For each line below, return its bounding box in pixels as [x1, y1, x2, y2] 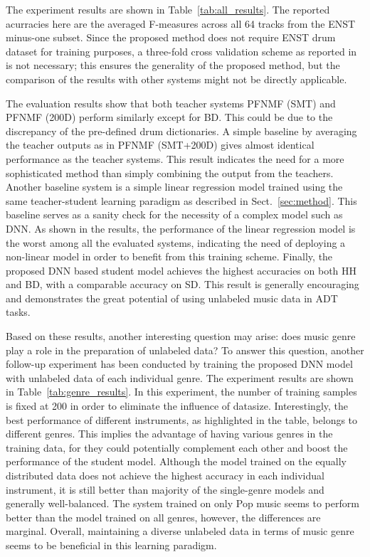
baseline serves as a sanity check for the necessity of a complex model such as [6, 207, 343, 222]
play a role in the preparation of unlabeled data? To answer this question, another [6, 342, 364, 357]
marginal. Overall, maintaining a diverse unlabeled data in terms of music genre [6, 524, 354, 539]
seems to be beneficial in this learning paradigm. [6, 537, 217, 552]
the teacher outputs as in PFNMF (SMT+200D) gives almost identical [6, 137, 314, 152]
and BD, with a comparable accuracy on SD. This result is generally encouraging [6, 277, 359, 292]
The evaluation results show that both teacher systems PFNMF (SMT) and [6, 95, 336, 110]
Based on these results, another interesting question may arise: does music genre [6, 329, 356, 344]
